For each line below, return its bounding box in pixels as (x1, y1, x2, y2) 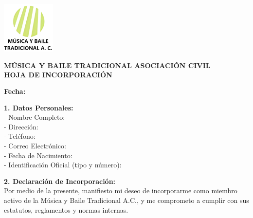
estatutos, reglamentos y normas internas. (4, 204, 128, 215)
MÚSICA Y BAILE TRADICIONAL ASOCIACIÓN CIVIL (4, 60, 211, 70)
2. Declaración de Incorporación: (4, 176, 116, 186)
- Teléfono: (4, 131, 36, 141)
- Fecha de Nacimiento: (4, 150, 72, 160)
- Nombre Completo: (4, 112, 65, 122)
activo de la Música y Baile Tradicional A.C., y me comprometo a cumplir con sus (4, 195, 249, 205)
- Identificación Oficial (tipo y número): (4, 160, 122, 170)
